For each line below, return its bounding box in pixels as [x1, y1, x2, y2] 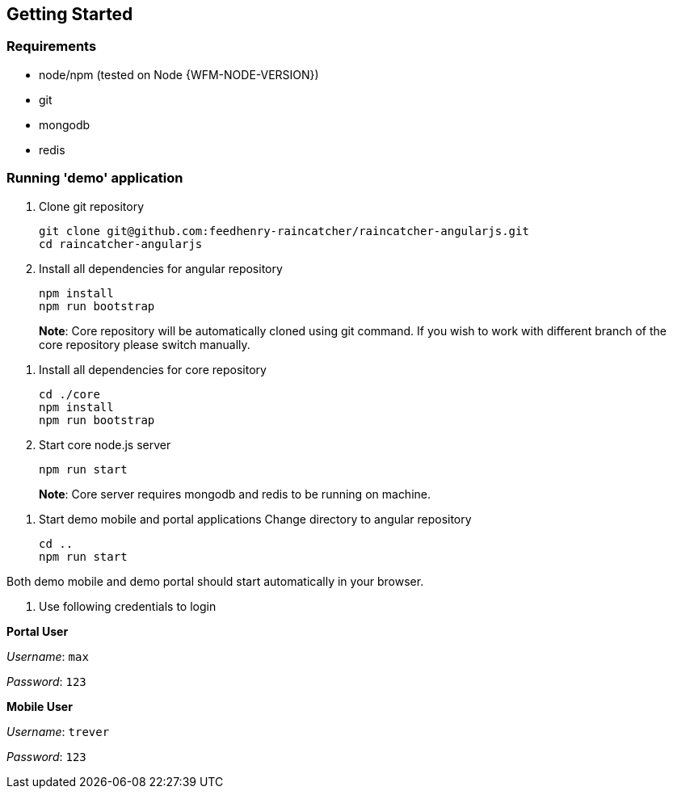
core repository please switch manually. [39, 337, 250, 351]
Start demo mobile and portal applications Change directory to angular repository [39, 511, 472, 526]
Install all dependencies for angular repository [39, 261, 283, 276]
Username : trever [6, 724, 110, 738]
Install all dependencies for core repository [39, 362, 267, 376]
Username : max [6, 649, 89, 663]
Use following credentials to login [39, 599, 217, 613]
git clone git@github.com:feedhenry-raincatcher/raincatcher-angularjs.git [39, 224, 529, 238]
